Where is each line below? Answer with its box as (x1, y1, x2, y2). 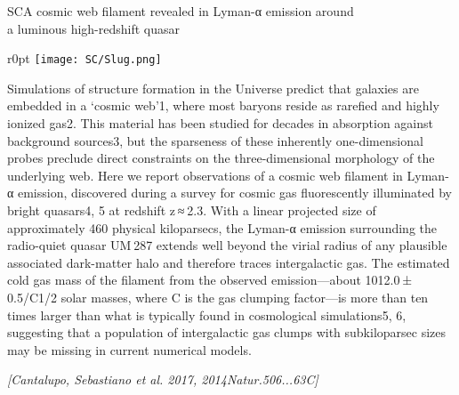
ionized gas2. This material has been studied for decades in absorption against (7, 114, 433, 133)
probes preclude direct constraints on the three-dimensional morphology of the (7, 149, 435, 167)
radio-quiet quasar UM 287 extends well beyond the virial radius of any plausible (7, 236, 447, 254)
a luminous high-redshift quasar (7, 19, 181, 37)
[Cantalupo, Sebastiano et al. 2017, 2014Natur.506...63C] (7, 370, 318, 389)
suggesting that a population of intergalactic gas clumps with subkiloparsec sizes (7, 323, 447, 342)
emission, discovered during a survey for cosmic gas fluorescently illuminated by (17, 183, 452, 202)
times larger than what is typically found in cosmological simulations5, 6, (7, 305, 407, 324)
